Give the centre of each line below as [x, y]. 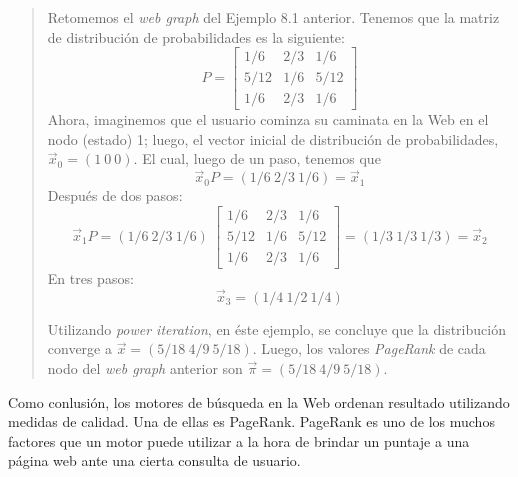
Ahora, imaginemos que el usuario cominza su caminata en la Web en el [268, 119]
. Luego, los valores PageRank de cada [369, 348]
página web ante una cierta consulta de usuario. [154, 460]
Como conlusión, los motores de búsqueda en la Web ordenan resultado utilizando [259, 401]
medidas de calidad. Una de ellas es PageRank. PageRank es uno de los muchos [251, 421]
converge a [79, 348]
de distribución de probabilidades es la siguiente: [196, 36]
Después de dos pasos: [115, 195]
